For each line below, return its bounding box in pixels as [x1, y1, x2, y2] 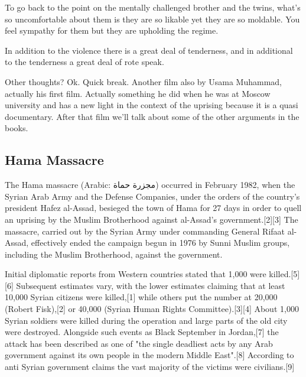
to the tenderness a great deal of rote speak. [5, 56, 164, 68]
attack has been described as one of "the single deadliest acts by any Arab [5, 337, 273, 349]
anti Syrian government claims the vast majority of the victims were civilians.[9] [5, 360, 295, 373]
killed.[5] [269, 268, 300, 280]
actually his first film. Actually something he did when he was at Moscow [5, 87, 271, 99]
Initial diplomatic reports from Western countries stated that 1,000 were [5, 268, 266, 280]
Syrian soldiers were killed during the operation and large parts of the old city [5, 314, 288, 326]
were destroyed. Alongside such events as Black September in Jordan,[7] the [5, 326, 279, 338]
